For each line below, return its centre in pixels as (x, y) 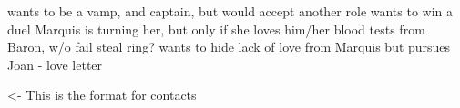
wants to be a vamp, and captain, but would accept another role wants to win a (230, 11)
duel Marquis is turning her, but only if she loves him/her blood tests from (216, 29)
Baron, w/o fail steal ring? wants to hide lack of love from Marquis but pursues (229, 47)
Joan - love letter (55, 64)
